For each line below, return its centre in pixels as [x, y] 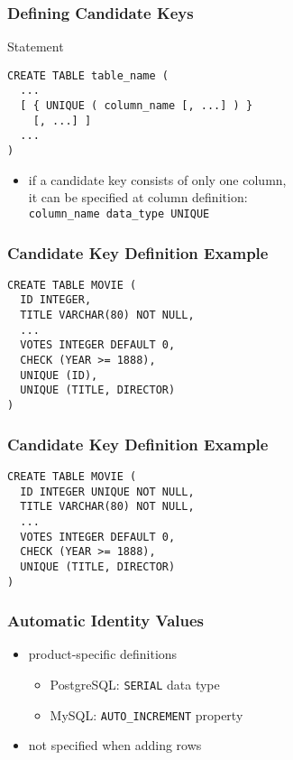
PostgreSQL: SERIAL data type [135, 684]
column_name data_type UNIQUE [119, 213]
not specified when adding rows [115, 745]
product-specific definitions [103, 654]
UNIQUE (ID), [59, 375]
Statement [36, 46]
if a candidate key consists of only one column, [157, 179]
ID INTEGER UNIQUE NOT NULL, [107, 491]
